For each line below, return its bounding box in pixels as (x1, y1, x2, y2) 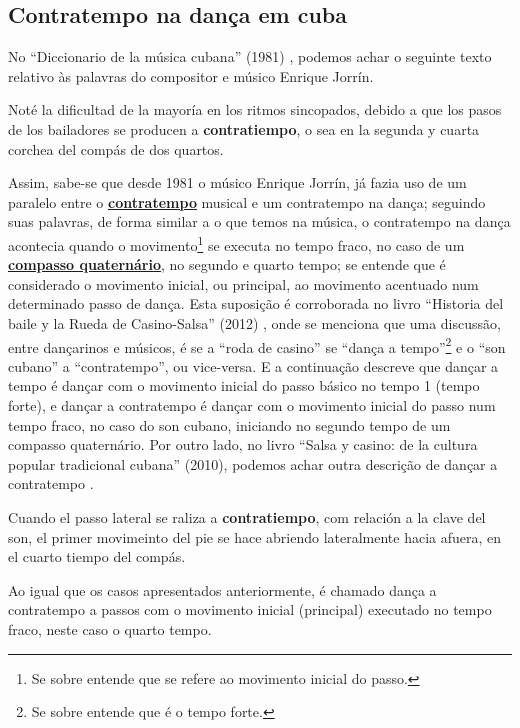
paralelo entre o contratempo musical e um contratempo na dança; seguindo (8, 191, 486, 212)
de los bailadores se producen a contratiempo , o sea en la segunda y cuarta (8, 118, 480, 139)
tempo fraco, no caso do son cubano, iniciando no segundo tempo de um (8, 414, 451, 435)
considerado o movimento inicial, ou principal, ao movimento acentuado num (8, 273, 479, 294)
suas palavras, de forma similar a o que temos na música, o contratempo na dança (8, 211, 511, 232)
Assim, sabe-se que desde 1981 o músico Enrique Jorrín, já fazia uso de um (8, 172, 467, 193)
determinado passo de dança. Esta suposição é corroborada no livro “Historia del (8, 293, 504, 314)
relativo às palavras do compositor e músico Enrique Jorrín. (8, 65, 374, 86)
